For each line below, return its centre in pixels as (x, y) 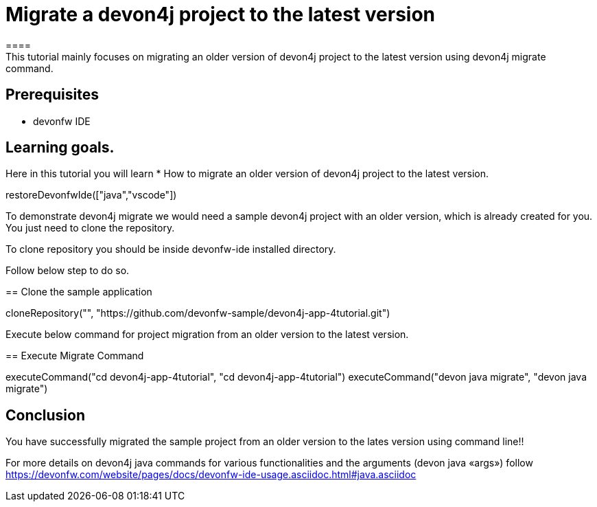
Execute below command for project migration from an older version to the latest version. (207, 335)
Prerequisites (52, 95)
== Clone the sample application (79, 292)
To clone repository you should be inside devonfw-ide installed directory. (171, 249)
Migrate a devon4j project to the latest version (221, 14)
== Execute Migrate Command (75, 356)
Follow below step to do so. (68, 271)
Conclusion (46, 415)
